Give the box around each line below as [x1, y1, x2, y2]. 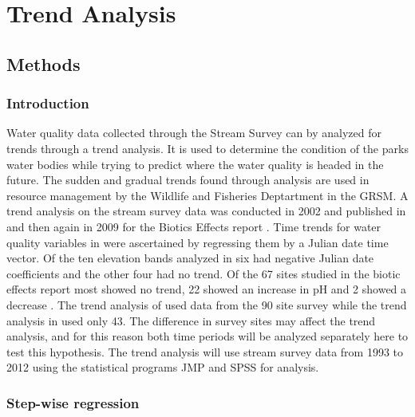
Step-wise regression [6, 392, 140, 412]
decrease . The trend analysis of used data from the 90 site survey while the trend [6, 296, 407, 313]
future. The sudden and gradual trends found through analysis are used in [6, 171, 370, 188]
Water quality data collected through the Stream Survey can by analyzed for [6, 124, 382, 141]
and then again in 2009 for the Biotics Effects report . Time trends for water [6, 218, 381, 234]
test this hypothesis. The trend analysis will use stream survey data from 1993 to [6, 343, 404, 360]
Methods [6, 51, 81, 76]
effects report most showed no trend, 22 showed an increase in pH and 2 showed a [6, 281, 407, 297]
